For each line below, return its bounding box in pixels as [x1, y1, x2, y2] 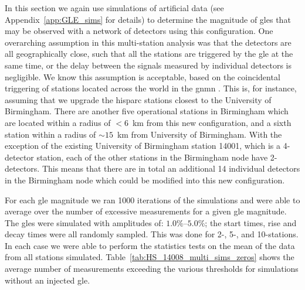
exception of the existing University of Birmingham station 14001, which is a [5, 139, 280, 152]
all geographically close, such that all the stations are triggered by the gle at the [5, 47, 293, 60]
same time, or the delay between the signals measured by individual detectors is [5, 59, 292, 71]
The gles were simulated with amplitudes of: [5, 216, 164, 228]
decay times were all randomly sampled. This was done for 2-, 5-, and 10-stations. [5, 228, 299, 240]
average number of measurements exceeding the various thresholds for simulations [5, 262, 299, 275]
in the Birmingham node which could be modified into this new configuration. [5, 173, 285, 186]
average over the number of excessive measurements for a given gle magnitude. [5, 205, 287, 217]
